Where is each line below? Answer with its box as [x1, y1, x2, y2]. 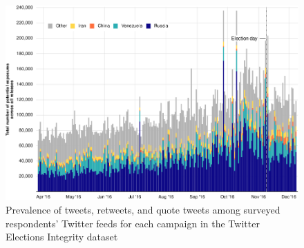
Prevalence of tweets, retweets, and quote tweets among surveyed [6, 202, 281, 216]
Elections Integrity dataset [6, 229, 118, 244]
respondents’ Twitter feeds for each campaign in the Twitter [6, 216, 260, 230]
